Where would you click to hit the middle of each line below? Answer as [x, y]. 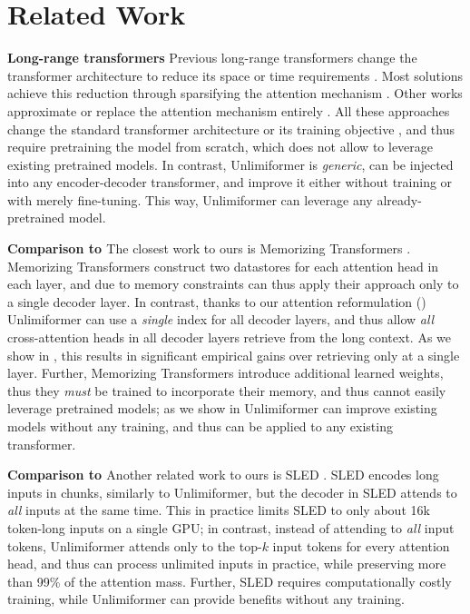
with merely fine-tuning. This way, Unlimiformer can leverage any [190, 199]
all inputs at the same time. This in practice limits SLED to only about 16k [219, 510]
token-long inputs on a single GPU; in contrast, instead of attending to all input [231, 527]
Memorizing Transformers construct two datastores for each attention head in [223, 266]
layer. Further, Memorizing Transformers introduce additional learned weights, [225, 373]
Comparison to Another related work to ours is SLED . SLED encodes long [223, 475]
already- [399, 199]
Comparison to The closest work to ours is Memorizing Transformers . [209, 248]
